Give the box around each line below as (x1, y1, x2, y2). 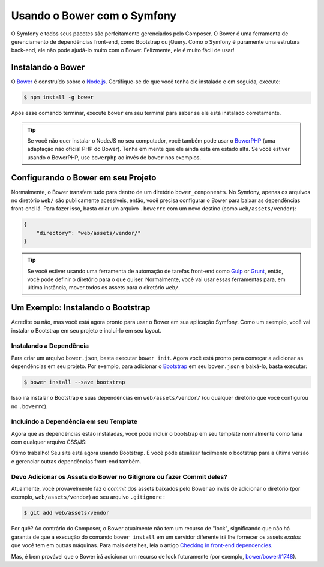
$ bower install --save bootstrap (23, 379, 125, 386)
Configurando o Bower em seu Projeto (11, 173, 157, 183)
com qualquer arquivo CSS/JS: (11, 438, 87, 446)
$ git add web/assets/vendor (23, 509, 110, 517)
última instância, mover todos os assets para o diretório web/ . (27, 284, 180, 291)
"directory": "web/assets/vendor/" (36, 230, 141, 236)
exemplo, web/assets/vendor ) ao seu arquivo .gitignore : (11, 493, 165, 500)
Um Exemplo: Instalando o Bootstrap (11, 303, 151, 313)
